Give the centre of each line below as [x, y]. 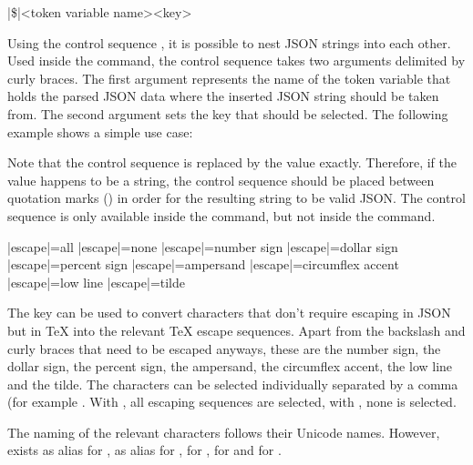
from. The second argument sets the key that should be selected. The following [228, 113]
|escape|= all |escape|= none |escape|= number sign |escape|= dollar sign [203, 246]
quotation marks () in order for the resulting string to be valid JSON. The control [236, 198]
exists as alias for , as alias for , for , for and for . [144, 450]
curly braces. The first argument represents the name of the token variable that [229, 78]
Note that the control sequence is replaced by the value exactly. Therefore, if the [232, 162]
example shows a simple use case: [100, 131]
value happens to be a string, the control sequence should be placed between [221, 180]
